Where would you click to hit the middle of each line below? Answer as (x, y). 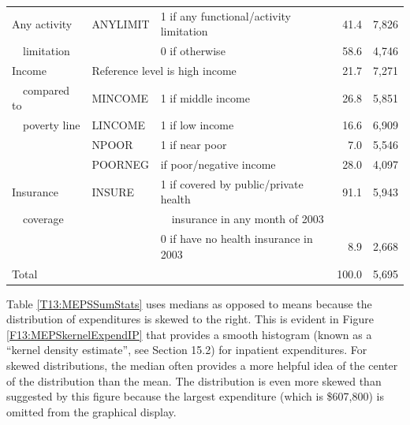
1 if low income (197, 125)
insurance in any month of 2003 (248, 219)
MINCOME (120, 97)
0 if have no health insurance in (237, 239)
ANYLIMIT (121, 23)
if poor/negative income (218, 164)
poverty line (51, 125)
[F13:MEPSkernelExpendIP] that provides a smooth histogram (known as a (189, 334)
